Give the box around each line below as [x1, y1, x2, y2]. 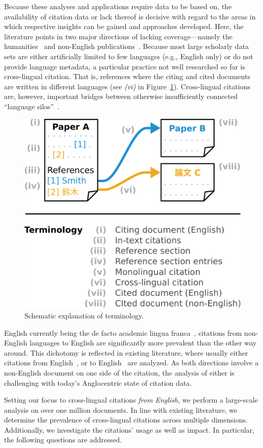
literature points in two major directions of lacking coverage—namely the [4, 31, 232, 41]
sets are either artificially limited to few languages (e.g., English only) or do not [4, 51, 253, 61]
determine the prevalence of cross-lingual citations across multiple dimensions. [4, 414, 248, 425]
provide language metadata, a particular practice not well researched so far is [4, 61, 245, 71]
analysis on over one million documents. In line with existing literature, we [4, 404, 238, 415]
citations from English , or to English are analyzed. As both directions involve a [4, 357, 259, 368]
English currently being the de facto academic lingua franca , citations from [4, 327, 242, 338]
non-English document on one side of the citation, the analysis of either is [4, 367, 235, 378]
